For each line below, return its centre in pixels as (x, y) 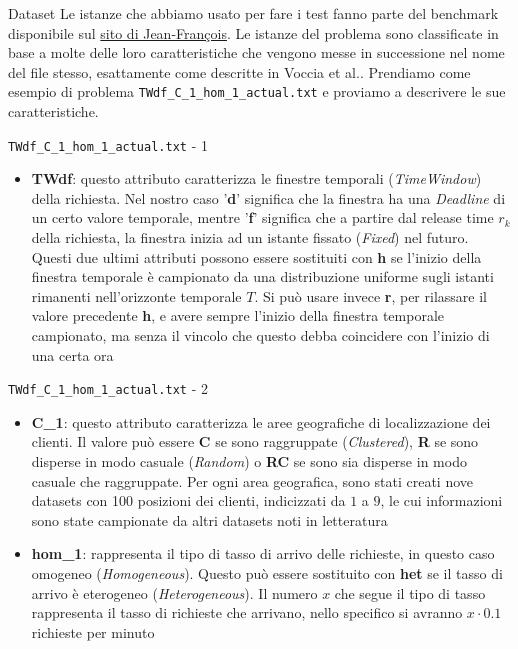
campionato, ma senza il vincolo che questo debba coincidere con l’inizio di (260, 335)
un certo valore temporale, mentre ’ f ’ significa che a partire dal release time (262, 217)
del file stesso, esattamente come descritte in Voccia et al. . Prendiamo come (239, 71)
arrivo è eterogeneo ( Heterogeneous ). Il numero (174, 592)
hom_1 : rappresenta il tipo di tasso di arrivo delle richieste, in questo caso (263, 553)
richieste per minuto (93, 631)
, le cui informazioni (441, 500)
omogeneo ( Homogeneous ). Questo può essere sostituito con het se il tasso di (267, 573)
